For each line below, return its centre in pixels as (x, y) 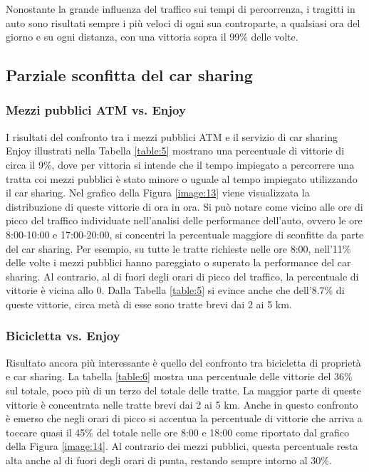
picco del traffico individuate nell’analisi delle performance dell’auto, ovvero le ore (184, 220)
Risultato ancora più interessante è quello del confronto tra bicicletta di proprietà (183, 362)
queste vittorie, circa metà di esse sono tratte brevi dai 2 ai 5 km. (149, 304)
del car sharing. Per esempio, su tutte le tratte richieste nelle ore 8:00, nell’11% (178, 248)
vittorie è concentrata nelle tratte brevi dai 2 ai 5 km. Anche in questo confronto (182, 404)
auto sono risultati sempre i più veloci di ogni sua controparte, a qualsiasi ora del (183, 22)
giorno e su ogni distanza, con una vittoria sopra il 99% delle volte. (152, 37)
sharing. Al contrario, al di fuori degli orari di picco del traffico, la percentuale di (182, 276)
